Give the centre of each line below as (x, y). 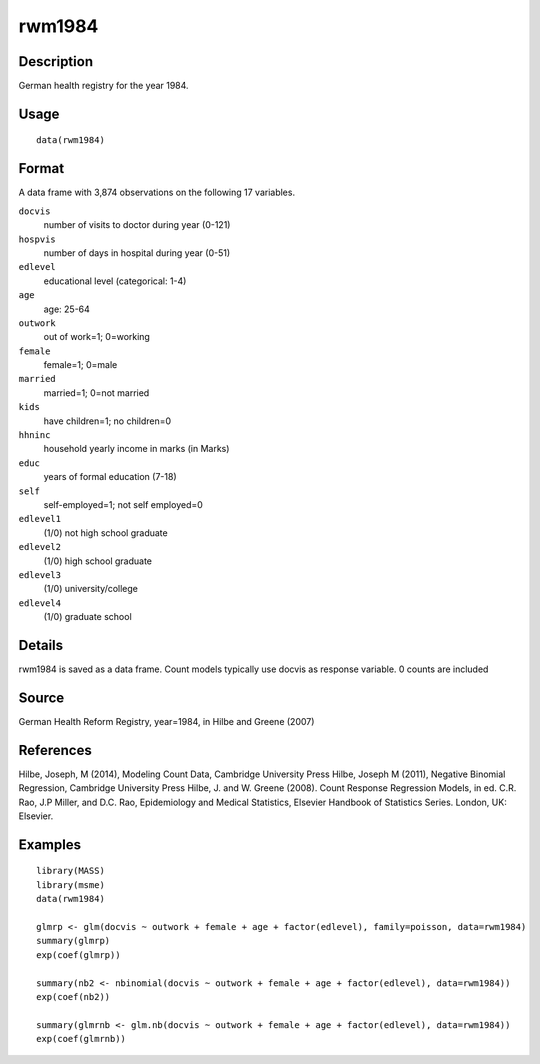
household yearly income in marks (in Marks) (136, 449)
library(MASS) (70, 871)
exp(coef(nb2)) (73, 996)
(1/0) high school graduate (98, 561)
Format (41, 168)
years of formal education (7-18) (110, 477)
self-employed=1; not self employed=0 (123, 504)
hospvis (37, 239)
